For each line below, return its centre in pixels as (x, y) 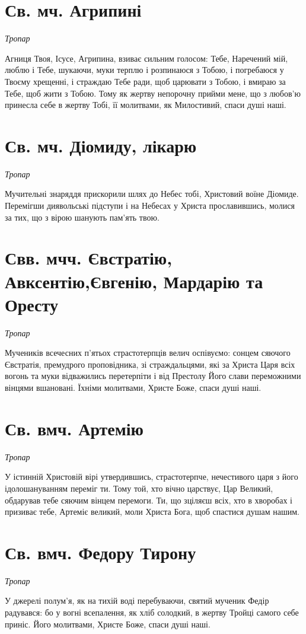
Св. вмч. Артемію (74, 428)
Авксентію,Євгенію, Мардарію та (134, 281)
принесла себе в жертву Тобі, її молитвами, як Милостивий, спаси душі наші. (146, 105)
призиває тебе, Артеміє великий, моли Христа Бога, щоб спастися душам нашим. (152, 512)
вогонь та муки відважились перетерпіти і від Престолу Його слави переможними (153, 376)
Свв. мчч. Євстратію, (89, 258)
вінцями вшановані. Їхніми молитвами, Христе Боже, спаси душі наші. (133, 388)
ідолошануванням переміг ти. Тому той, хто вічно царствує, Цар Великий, (139, 488)
